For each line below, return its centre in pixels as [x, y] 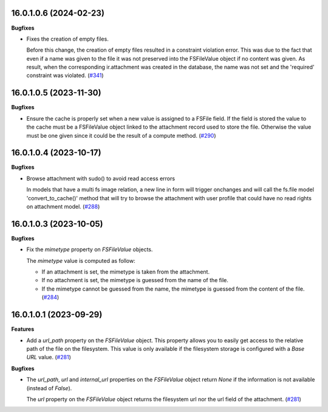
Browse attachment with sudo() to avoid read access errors [101, 178]
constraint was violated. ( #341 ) [65, 75]
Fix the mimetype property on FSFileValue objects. [90, 249]
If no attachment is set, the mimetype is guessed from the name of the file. [135, 280]
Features [23, 329]
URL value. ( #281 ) [49, 357]
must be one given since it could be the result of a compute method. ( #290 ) [121, 135]
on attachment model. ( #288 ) [63, 207]
